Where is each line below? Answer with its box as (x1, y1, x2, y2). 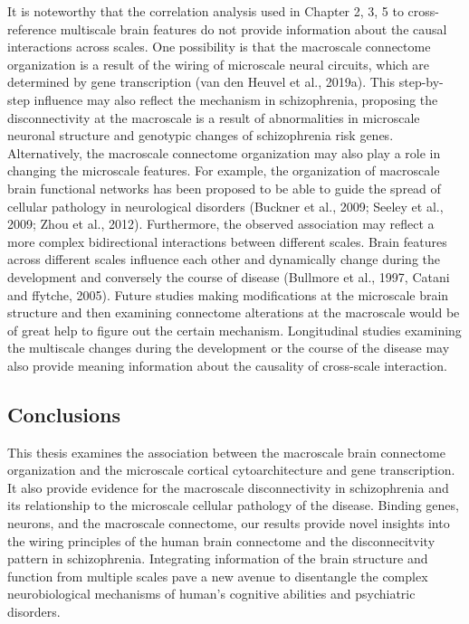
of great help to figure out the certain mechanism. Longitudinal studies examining (7, 320, 462, 339)
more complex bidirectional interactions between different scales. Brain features (7, 232, 447, 251)
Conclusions (7, 400, 121, 428)
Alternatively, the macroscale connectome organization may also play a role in (7, 143, 441, 162)
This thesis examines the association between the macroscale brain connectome (7, 442, 445, 461)
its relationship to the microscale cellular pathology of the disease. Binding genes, (7, 496, 459, 515)
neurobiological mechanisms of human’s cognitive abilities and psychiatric (7, 584, 416, 603)
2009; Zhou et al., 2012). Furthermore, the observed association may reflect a (7, 214, 435, 233)
